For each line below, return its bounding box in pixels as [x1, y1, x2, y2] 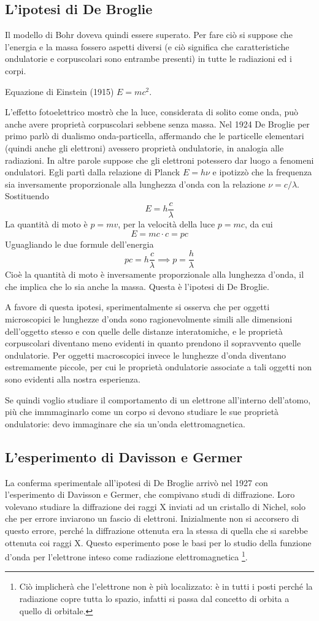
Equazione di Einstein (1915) [5, 85, 114, 97]
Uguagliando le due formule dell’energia [5, 237, 154, 250]
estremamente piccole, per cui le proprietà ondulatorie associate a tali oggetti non [5, 360, 312, 373]
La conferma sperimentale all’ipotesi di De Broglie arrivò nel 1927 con [5, 476, 268, 489]
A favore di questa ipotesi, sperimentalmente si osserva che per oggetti [5, 300, 270, 313]
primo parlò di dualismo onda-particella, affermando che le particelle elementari [5, 129, 304, 142]
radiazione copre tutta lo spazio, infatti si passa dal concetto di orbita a [19, 592, 290, 604]
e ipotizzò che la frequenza [212, 166, 312, 178]
